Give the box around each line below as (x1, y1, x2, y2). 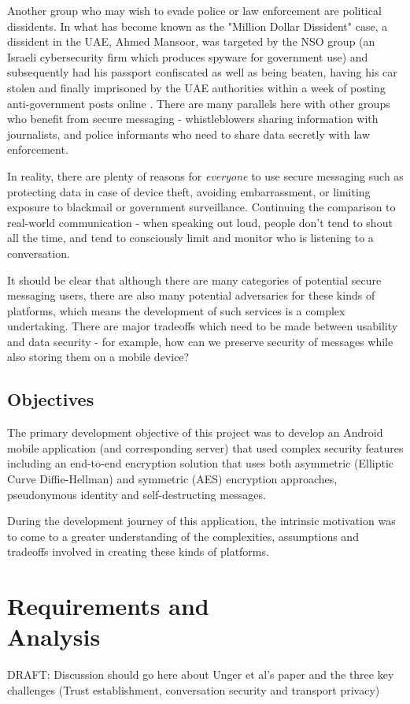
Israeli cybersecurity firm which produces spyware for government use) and (7, 48, 368, 65)
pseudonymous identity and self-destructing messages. (7, 486, 266, 502)
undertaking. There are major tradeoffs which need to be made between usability (7, 318, 398, 334)
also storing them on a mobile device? (7, 348, 190, 365)
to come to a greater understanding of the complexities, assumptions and (7, 527, 359, 544)
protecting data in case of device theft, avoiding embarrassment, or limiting (7, 183, 371, 199)
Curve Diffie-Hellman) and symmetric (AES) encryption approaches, (7, 471, 338, 487)
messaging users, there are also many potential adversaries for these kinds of (7, 287, 375, 304)
